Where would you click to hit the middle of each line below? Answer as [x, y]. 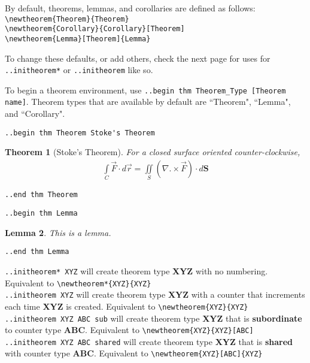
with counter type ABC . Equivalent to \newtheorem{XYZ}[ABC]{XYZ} [134, 353]
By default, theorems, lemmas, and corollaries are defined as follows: [130, 8]
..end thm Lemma [37, 252]
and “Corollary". [35, 114]
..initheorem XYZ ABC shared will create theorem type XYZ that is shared [149, 341]
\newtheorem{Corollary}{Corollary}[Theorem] [95, 29]
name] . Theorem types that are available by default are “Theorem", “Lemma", [148, 102]
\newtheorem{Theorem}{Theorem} [67, 19]
